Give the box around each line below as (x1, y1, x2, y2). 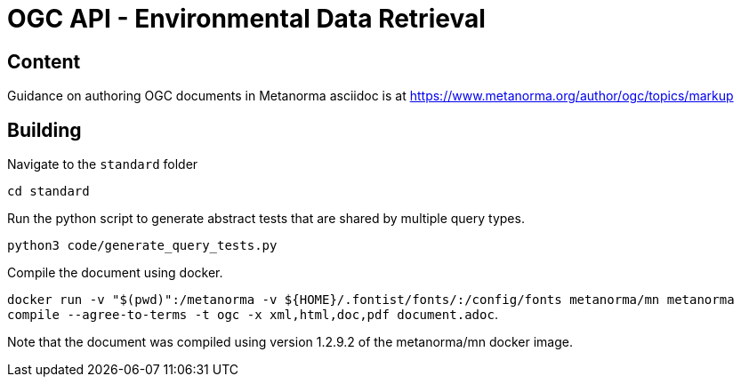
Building (7, 118, 82, 141)
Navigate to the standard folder (7, 156, 198, 172)
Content (7, 50, 81, 73)
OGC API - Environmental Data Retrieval (7, 4, 486, 34)
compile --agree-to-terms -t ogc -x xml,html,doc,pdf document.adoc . (7, 307, 498, 323)
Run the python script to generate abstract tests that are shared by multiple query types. (7, 211, 525, 227)
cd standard (7, 184, 90, 199)
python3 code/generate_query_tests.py (7, 238, 278, 253)
